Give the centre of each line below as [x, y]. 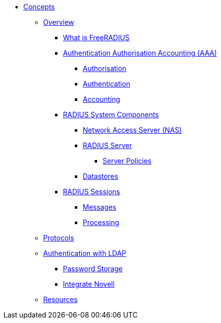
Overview [59, 22]
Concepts [39, 7]
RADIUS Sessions [92, 192]
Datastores [101, 176]
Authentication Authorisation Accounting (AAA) [140, 53]
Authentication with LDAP [85, 253]
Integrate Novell [89, 284]
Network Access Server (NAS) [132, 130]
